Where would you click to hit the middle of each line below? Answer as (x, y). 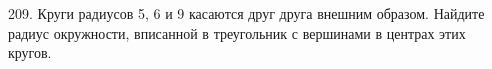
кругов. (30, 52)
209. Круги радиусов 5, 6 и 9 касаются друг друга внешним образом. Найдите (246, 13)
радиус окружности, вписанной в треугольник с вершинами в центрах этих (237, 32)
